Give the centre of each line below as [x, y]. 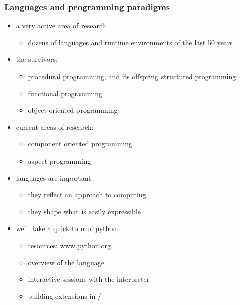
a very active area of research [61, 25]
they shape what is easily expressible [84, 211]
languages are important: [54, 177]
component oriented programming [80, 144]
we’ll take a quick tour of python [66, 228]
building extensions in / [64, 296]
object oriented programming [73, 110]
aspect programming [59, 160]
